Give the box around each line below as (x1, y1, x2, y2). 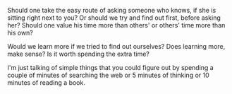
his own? (7, 28, 34, 37)
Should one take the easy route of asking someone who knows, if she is (7, 6, 216, 14)
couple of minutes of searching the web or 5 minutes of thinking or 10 (7, 71, 209, 79)
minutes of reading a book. (7, 78, 86, 87)
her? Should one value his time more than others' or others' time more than (7, 21, 226, 29)
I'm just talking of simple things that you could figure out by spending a (7, 64, 214, 71)
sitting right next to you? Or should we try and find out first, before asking (7, 13, 221, 22)
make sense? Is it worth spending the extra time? (7, 49, 150, 58)
